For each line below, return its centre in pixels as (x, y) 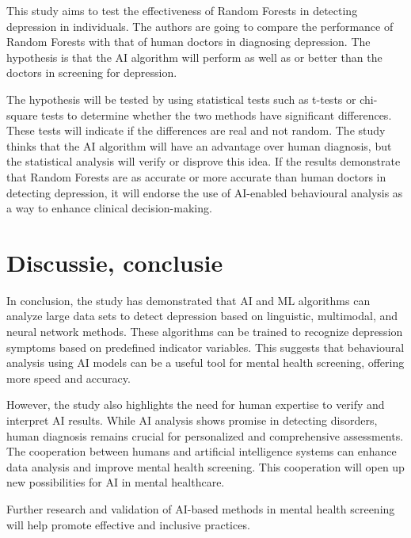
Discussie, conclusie (115, 262)
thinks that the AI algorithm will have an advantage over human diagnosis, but (199, 145)
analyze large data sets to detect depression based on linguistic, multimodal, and (202, 316)
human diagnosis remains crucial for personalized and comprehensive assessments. (205, 435)
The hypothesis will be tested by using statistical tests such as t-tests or (181, 99)
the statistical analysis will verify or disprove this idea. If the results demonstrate (204, 161)
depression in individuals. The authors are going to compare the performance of (200, 26)
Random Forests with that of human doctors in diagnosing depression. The (188, 42)
